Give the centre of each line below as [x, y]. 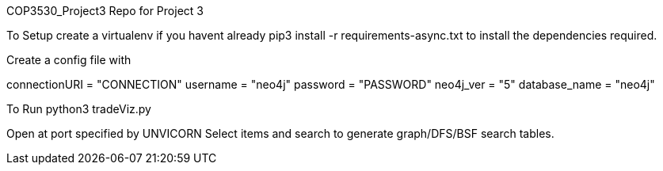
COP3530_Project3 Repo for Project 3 [105, 11]
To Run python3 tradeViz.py [79, 109]
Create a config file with [69, 60]
